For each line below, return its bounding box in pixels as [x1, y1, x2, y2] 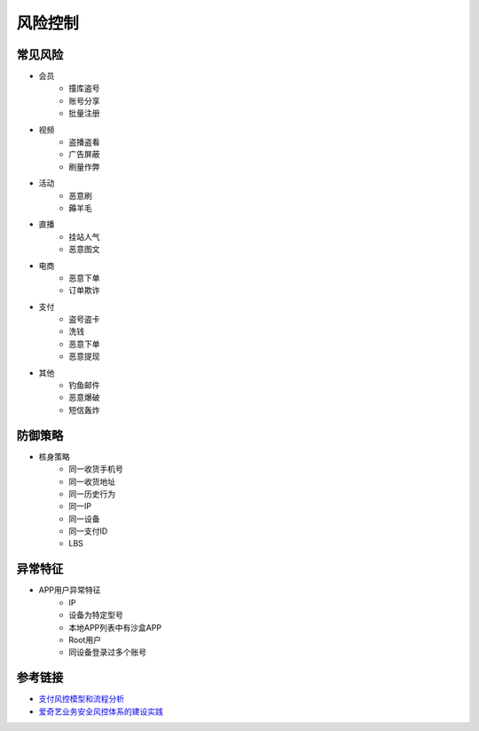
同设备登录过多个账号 [68, 647, 146, 657]
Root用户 [68, 634, 102, 645]
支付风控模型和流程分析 [38, 694, 124, 704]
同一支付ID [68, 526, 108, 536]
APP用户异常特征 [38, 584, 101, 595]
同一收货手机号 [68, 464, 123, 474]
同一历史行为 [68, 489, 115, 499]
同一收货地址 [68, 476, 115, 487]
